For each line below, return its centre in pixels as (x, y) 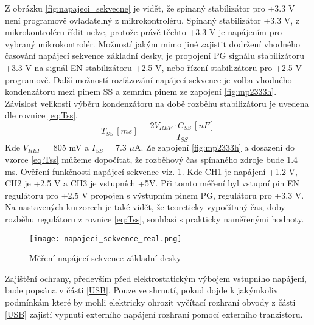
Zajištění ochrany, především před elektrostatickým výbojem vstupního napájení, (156, 278)
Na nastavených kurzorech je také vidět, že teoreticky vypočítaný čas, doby (145, 207)
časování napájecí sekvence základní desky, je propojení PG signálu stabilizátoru (155, 56)
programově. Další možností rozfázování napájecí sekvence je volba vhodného (148, 79)
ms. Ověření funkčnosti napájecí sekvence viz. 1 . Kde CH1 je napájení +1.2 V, (151, 171)
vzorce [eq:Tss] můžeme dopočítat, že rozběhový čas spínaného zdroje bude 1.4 (152, 159)
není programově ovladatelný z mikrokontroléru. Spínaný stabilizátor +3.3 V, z (152, 20)
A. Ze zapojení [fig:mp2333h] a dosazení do (214, 147)
